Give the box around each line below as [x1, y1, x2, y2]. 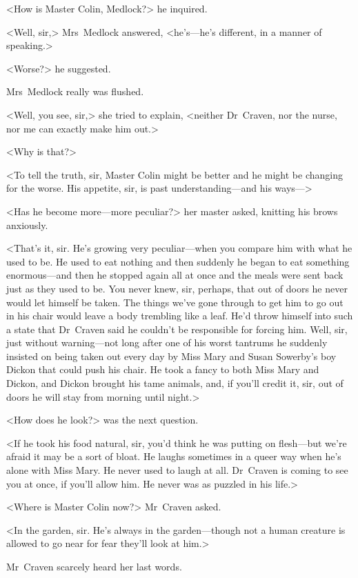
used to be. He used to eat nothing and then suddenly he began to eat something [6, 254, 350, 268]
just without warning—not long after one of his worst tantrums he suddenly [6, 335, 328, 350]
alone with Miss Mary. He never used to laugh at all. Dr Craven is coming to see [6, 463, 348, 477]
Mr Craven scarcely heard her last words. [6, 559, 182, 573]
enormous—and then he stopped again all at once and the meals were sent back [6, 268, 344, 282]
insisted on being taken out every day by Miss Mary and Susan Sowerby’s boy [6, 348, 337, 363]
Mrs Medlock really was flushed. [6, 84, 144, 99]
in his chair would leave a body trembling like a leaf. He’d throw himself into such [6, 308, 353, 323]
